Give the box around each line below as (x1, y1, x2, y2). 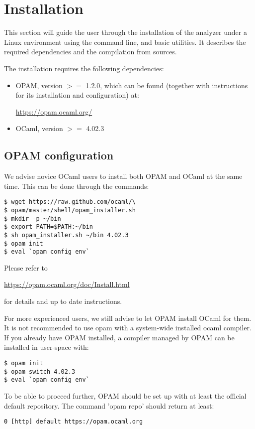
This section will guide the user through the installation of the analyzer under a (4, 27, 247, 37)
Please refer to (4, 262, 48, 273)
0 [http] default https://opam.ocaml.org (4, 418, 143, 426)
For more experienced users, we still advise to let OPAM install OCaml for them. (4, 312, 252, 323)
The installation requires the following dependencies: (4, 63, 164, 73)
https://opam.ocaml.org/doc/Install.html (4, 279, 130, 289)
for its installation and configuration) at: (15, 90, 139, 100)
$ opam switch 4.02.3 (4, 368, 76, 375)
